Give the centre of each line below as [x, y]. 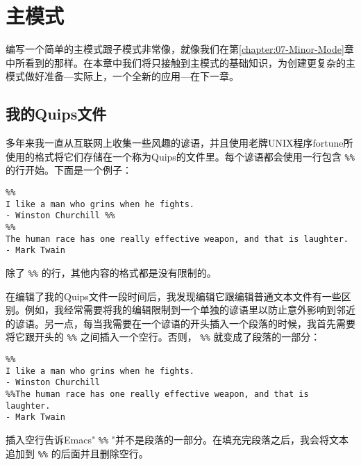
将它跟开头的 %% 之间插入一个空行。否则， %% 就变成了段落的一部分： [163, 337]
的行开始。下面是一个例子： [69, 170]
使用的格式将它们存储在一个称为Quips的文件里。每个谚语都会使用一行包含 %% [180, 156]
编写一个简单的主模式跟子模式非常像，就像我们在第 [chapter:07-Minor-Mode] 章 [180, 49]
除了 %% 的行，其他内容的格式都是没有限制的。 [111, 272]
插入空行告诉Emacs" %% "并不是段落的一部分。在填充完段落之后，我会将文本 [177, 439]
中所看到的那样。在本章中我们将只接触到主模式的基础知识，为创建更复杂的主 [180, 62]
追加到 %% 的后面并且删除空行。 [77, 453]
